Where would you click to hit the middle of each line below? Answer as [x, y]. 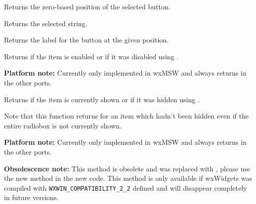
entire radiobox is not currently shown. [63, 125]
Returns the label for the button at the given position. [86, 40]
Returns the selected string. [46, 23]
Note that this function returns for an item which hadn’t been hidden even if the [126, 116]
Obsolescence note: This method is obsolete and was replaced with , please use [127, 168]
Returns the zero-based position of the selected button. [87, 6]
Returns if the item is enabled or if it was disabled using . [91, 56]
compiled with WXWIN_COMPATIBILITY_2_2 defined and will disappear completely [126, 187]
